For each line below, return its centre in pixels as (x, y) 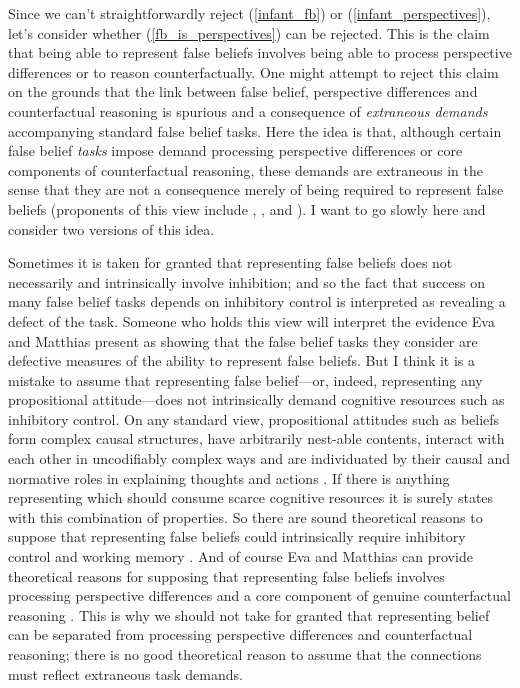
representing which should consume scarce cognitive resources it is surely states (251, 497)
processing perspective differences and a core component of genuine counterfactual (259, 595)
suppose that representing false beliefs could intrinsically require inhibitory (237, 536)
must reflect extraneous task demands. (125, 673)
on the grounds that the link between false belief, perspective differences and (243, 91)
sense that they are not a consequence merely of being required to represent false (256, 189)
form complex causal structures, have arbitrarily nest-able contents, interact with (256, 438)
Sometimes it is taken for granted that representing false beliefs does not (230, 262)
